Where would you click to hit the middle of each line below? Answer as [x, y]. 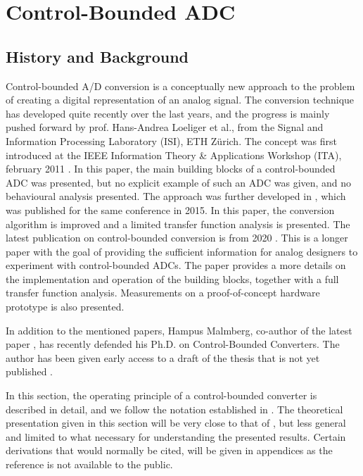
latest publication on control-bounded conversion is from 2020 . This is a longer [177, 238]
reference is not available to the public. [89, 464]
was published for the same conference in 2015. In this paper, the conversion [170, 209]
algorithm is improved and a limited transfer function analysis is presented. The [178, 224]
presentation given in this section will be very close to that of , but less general [176, 423]
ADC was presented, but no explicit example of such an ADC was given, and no [179, 182]
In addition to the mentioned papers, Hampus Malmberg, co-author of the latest [179, 330]
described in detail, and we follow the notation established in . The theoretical [174, 409]
